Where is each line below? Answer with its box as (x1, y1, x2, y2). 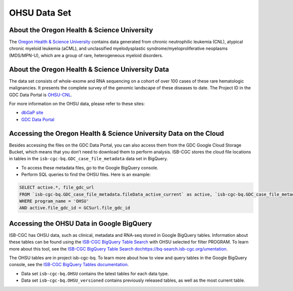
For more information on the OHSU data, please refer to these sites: (9, 101, 145, 106)
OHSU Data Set (9, 7, 71, 18)
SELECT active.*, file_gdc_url (19, 185, 95, 190)
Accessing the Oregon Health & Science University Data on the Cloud (9, 129, 224, 138)
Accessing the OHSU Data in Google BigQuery (9, 219, 152, 228)
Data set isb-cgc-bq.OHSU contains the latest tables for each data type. (21, 270, 169, 276)
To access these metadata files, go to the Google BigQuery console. (21, 165, 159, 170)
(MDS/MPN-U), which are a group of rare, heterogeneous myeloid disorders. (9, 52, 164, 58)
